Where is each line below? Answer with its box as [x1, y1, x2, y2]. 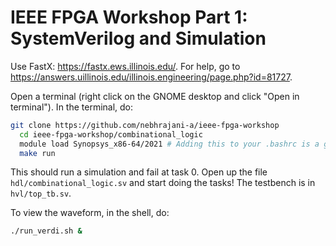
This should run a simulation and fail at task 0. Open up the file [10, 166, 268, 178]
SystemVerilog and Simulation [10, 27, 267, 50]
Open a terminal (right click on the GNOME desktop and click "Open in [10, 90, 300, 102]
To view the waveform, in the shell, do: [10, 207, 170, 219]
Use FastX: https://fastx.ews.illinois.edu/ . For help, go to [10, 60, 241, 72]
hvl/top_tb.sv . [10, 187, 72, 200]
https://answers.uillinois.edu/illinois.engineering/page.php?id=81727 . [10, 71, 293, 83]
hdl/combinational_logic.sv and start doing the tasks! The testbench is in [10, 177, 316, 189]
